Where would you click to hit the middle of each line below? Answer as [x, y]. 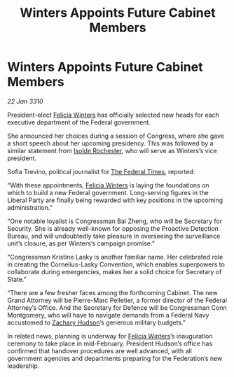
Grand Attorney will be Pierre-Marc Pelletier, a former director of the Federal [117, 300]
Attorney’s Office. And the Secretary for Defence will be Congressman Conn [117, 307]
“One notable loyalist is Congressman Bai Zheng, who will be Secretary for [115, 221]
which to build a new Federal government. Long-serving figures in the [108, 192]
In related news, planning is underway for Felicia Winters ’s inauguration [110, 336]
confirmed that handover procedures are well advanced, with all [100, 350]
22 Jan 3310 [25, 101]
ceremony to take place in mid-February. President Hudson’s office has [110, 343]
